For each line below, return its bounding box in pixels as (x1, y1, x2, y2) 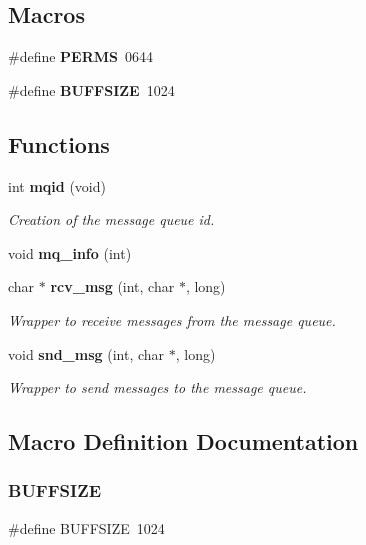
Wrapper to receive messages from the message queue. (8, 309, 336, 330)
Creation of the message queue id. (8, 209, 215, 230)
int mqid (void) (8, 175, 106, 196)
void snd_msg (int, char (8, 343, 165, 364)
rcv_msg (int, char (50, 276, 175, 297)
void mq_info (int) (8, 242, 132, 263)
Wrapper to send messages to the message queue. (8, 377, 307, 398)
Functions (8, 128, 110, 159)
